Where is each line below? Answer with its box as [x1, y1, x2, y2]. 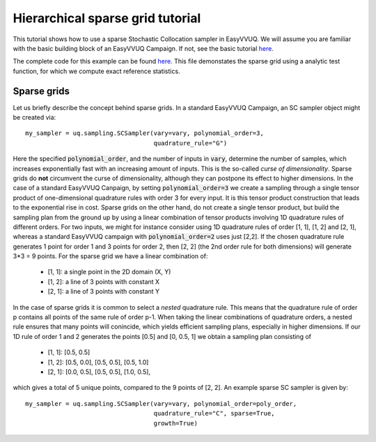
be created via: [13, 113, 56, 122]
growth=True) [153, 419, 198, 427]
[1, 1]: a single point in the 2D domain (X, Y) [47, 268, 171, 276]
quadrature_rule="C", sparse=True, [153, 409, 275, 418]
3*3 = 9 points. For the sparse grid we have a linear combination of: [13, 252, 208, 260]
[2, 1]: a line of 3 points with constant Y [47, 287, 160, 296]
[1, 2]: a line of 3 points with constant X [47, 277, 160, 285]
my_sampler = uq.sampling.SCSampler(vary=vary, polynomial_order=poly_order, [25, 400, 297, 407]
